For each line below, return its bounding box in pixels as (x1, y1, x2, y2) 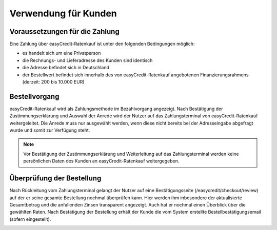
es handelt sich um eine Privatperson (22, 50, 101, 56)
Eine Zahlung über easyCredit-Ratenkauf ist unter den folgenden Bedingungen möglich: (9, 41, 195, 47)
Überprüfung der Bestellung (9, 174, 102, 183)
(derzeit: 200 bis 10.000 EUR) (22, 79, 85, 85)
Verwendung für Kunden (9, 8, 117, 19)
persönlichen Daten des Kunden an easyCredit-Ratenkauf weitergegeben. (23, 158, 180, 164)
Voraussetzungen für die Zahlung (9, 27, 120, 36)
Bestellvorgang (9, 92, 60, 101)
